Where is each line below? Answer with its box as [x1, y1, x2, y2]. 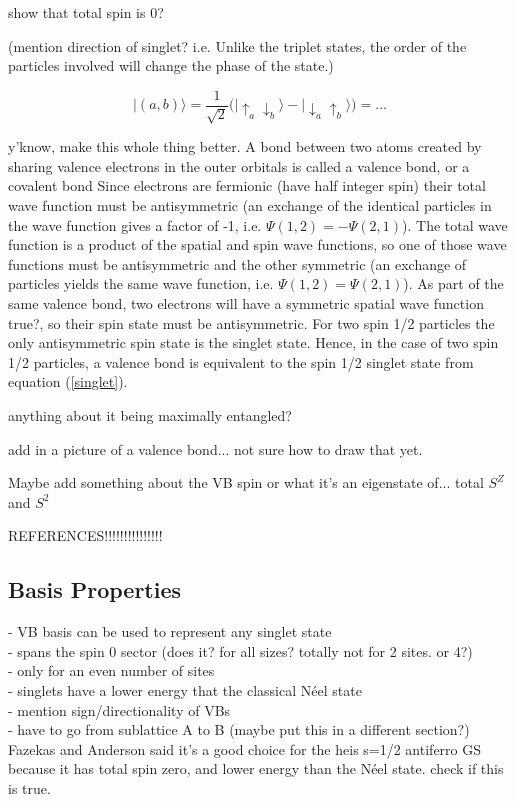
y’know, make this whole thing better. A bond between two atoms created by [8, 136, 482, 157]
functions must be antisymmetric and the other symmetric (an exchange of [8, 253, 467, 274]
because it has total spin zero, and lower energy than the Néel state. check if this [8, 758, 504, 779]
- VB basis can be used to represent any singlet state [8, 621, 332, 642]
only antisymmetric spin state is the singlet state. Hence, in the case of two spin [8, 332, 499, 353]
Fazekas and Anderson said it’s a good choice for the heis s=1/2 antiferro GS [8, 738, 482, 759]
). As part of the [403, 273, 504, 294]
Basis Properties [8, 574, 182, 605]
